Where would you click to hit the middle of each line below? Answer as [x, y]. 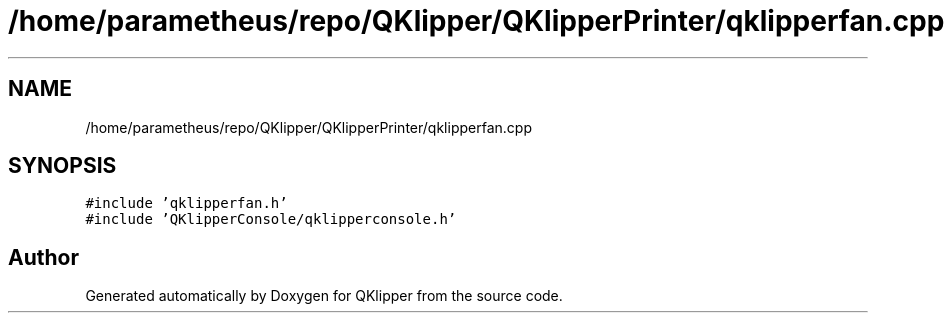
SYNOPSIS [62, 166]
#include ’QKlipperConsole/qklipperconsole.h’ [271, 219]
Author [43, 257]
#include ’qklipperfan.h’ [186, 203]
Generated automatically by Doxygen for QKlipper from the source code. [324, 296]
